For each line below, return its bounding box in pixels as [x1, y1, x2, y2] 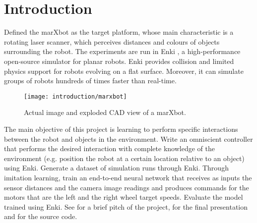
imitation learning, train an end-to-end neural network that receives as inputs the [4, 172, 252, 182]
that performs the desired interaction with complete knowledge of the [4, 143, 215, 154]
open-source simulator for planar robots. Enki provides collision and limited [4, 56, 234, 66]
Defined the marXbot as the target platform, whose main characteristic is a [4, 27, 234, 37]
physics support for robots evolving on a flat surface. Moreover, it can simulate [4, 65, 244, 76]
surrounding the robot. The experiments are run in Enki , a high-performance [4, 46, 241, 56]
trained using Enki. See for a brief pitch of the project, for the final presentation [4, 201, 248, 212]
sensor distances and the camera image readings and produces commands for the [4, 182, 249, 192]
